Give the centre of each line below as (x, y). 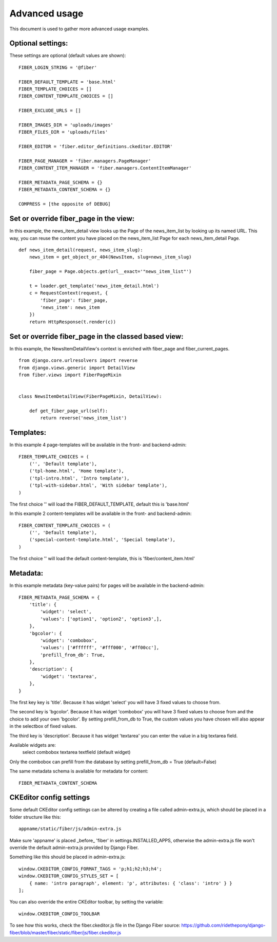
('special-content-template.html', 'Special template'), (102, 540)
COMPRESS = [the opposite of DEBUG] (65, 204)
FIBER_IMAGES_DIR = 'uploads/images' (66, 125)
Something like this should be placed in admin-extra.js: (67, 857)
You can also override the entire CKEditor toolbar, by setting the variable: (86, 902)
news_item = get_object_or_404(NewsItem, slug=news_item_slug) (110, 257)
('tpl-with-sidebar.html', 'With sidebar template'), (98, 485)
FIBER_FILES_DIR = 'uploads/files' (63, 132)
